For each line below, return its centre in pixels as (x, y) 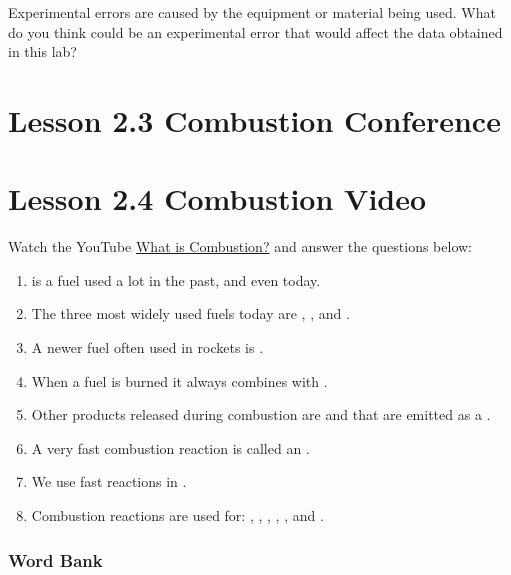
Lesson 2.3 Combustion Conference (254, 119)
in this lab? (42, 51)
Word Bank (55, 559)
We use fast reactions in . (109, 481)
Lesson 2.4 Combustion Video (217, 198)
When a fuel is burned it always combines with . (179, 380)
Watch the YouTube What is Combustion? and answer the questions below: (240, 246)
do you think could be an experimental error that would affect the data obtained (255, 31)
